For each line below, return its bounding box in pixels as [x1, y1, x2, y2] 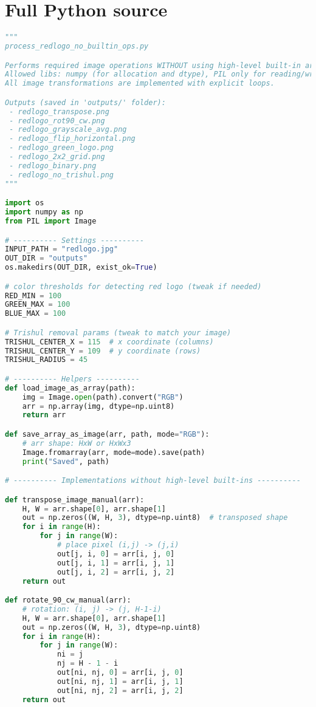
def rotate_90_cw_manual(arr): [5, 596, 131, 605]
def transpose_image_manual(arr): [5, 495, 145, 504]
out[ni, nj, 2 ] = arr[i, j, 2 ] [57, 686, 184, 695]
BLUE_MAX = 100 [5, 309, 66, 318]
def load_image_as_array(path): [5, 383, 136, 392]
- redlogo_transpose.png [9, 107, 109, 116]
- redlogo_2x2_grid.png [9, 152, 105, 162]
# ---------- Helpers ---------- [5, 374, 140, 383]
